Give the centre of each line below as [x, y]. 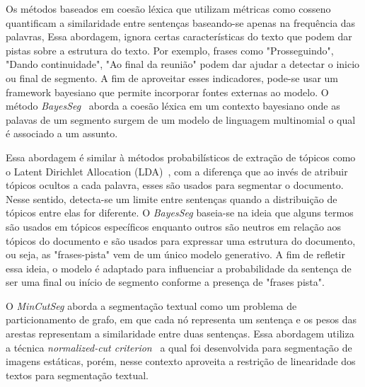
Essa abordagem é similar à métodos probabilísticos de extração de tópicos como [181, 157]
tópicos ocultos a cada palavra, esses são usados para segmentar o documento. [175, 185]
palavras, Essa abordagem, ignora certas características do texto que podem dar [179, 36]
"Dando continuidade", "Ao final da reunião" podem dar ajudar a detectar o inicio [183, 64]
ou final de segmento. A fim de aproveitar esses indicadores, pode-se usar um [172, 77]
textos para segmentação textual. [77, 375]
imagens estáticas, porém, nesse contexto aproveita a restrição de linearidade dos [181, 361]
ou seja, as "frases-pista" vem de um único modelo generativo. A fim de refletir [175, 254]
